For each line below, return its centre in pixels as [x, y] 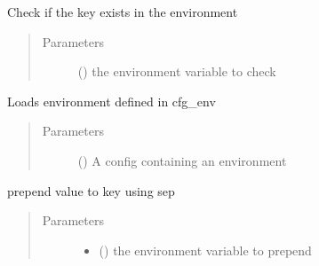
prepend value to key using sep [91, 190]
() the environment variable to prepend [205, 250]
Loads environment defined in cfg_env [112, 101]
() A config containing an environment [182, 160]
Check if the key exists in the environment [123, 12]
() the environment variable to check [177, 71]
